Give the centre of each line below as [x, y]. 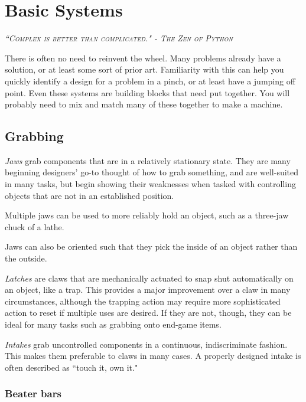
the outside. [26, 258]
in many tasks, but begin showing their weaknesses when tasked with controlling [150, 184]
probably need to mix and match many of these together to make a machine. [144, 104]
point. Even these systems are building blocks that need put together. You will [147, 92]
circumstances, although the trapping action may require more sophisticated [143, 301]
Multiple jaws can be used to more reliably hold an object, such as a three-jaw [147, 215]
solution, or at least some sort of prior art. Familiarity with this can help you [144, 69]
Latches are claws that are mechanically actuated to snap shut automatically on [149, 278]
